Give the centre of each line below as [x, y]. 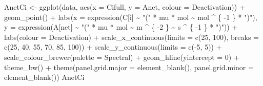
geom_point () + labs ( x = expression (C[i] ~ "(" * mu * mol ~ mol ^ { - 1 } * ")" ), [131, 17]
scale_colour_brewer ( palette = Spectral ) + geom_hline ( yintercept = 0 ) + [122, 57]
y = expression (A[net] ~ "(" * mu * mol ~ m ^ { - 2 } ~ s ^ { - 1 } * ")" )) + [121, 27]
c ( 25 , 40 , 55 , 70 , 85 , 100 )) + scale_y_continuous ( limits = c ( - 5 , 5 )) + [113, 47]
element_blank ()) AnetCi [44, 77]
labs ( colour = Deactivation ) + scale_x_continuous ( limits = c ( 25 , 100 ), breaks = [131, 37]
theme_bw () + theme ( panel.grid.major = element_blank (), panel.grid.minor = [129, 67]
